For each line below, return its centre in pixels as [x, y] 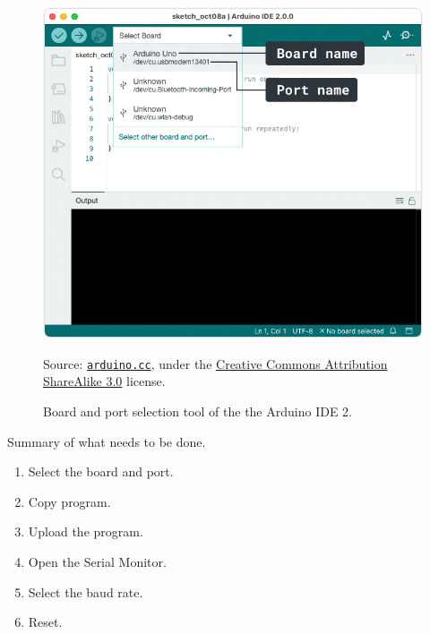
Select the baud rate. [86, 591]
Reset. [45, 622]
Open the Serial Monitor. [97, 562]
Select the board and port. [101, 471]
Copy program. [69, 501]
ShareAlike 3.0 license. [104, 381]
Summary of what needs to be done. [107, 441]
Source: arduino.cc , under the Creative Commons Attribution [215, 363]
